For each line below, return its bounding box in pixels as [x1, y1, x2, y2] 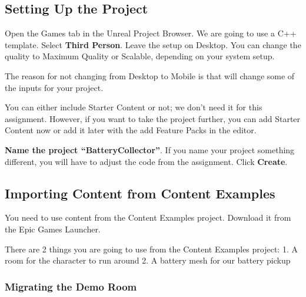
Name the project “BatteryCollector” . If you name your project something [5, 143, 295, 156]
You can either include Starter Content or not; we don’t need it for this [5, 101, 262, 113]
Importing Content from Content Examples [5, 184, 275, 202]
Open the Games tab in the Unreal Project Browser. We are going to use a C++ [5, 27, 297, 39]
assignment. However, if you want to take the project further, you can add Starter [5, 112, 301, 124]
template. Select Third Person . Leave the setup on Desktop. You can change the [5, 38, 301, 50]
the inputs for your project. [5, 81, 104, 93]
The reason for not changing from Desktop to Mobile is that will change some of [5, 69, 295, 82]
